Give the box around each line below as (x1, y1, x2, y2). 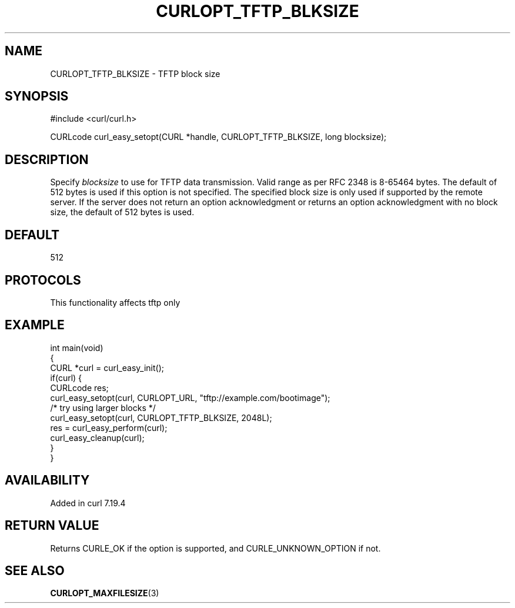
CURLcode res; (50, 382, 109, 393)
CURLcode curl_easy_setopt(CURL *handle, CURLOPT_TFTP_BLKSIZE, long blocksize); (50, 132, 387, 142)
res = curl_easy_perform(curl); (50, 422, 168, 433)
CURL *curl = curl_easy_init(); (50, 362, 164, 373)
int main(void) (50, 342, 103, 353)
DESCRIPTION (5, 152, 89, 167)
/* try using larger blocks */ (50, 402, 156, 413)
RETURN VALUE (5, 518, 99, 533)
